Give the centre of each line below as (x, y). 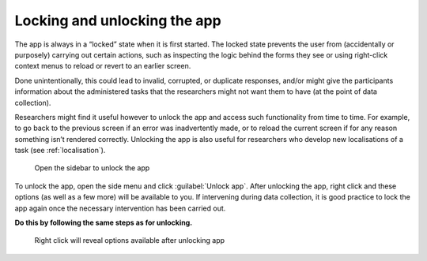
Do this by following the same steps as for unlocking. (104, 223)
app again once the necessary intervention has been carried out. (120, 208)
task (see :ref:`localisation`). (60, 151)
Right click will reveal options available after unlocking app (130, 240)
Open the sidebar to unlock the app (92, 168)
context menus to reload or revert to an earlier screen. (103, 66)
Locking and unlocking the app (118, 21)
